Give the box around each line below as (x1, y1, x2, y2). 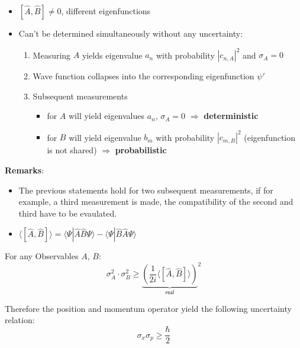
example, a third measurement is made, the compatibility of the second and (18, 195, 293, 208)
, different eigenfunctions (61, 5, 151, 17)
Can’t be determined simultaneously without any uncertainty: (18, 27, 243, 39)
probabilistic (115, 144, 167, 156)
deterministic (204, 109, 259, 122)
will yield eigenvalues (68, 109, 145, 122)
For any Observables (5, 250, 79, 262)
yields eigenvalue (82, 49, 143, 61)
